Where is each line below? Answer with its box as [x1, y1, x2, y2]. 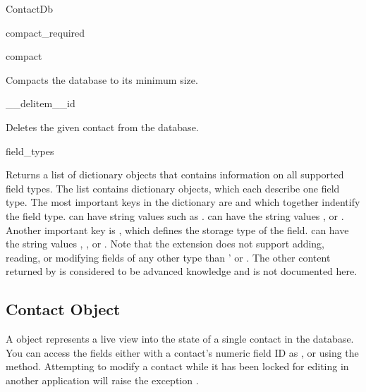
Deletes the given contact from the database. [6, 119, 199, 134]
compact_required [6, 25, 85, 39]
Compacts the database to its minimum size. [6, 72, 198, 87]
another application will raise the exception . [6, 372, 199, 387]
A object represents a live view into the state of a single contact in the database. [6, 331, 354, 346]
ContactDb [6, 1, 54, 16]
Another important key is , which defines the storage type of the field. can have [6, 222, 349, 237]
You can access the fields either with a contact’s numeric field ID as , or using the [6, 345, 359, 360]
